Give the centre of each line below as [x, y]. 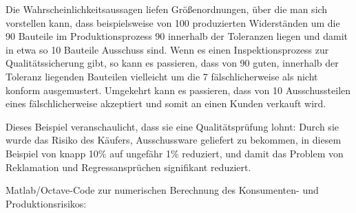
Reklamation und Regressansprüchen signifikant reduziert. [128, 167]
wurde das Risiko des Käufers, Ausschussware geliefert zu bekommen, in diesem [174, 140]
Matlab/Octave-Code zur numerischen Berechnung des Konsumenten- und [162, 190]
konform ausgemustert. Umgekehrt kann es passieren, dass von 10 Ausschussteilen [178, 90]
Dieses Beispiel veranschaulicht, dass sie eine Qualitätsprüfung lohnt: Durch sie [172, 126]
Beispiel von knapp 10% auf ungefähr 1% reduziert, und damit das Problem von [175, 153]
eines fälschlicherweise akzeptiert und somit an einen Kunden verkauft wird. [166, 103]
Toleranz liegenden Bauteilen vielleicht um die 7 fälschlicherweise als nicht [162, 76]
